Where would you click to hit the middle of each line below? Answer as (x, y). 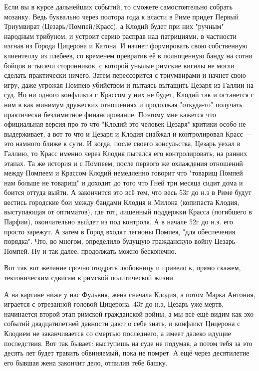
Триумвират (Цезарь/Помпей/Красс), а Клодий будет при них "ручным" (114, 26)
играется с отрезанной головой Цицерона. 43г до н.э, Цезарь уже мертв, (114, 304)
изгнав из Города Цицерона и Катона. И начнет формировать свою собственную (126, 46)
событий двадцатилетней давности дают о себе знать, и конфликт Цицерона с (122, 323)
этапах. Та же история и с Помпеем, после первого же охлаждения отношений (124, 163)
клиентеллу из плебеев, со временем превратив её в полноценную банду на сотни (128, 55)
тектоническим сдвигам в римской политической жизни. (90, 278)
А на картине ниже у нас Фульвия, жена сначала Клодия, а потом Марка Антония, (130, 294)
